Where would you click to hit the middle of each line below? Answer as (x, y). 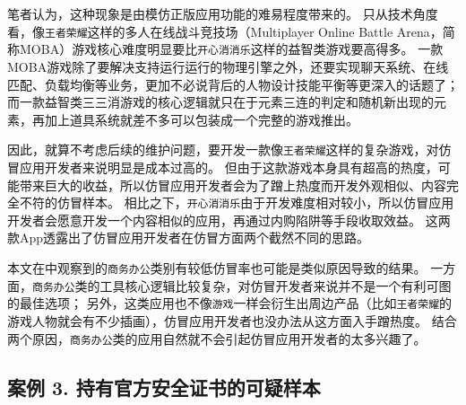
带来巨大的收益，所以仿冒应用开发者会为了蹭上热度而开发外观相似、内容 (233, 185)
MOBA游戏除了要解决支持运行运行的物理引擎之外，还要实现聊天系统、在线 (228, 66)
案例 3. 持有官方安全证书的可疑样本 (164, 387)
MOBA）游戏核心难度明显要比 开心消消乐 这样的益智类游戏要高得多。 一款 (231, 49)
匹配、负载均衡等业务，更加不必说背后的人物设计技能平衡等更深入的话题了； (233, 84)
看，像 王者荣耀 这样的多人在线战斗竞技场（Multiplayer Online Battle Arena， (225, 31)
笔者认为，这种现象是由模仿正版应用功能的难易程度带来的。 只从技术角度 (223, 13)
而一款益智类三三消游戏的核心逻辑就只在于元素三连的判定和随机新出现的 (220, 102)
